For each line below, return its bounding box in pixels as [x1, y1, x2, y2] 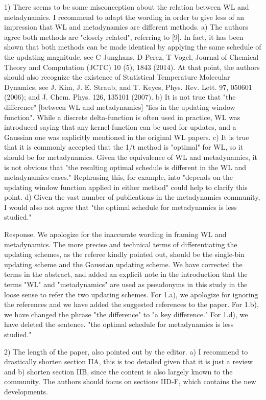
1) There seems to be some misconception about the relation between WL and [4, 2, 249, 12]
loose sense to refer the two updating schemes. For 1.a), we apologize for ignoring [4, 289, 258, 299]
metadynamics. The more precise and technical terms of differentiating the [4, 239, 237, 249]
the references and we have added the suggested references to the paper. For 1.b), [4, 299, 259, 310]
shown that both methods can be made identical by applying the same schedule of [4, 41, 261, 52]
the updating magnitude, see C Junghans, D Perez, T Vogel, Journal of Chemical [4, 51, 259, 62]
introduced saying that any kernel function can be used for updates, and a [4, 122, 236, 132]
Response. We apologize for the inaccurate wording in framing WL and [4, 229, 227, 240]
